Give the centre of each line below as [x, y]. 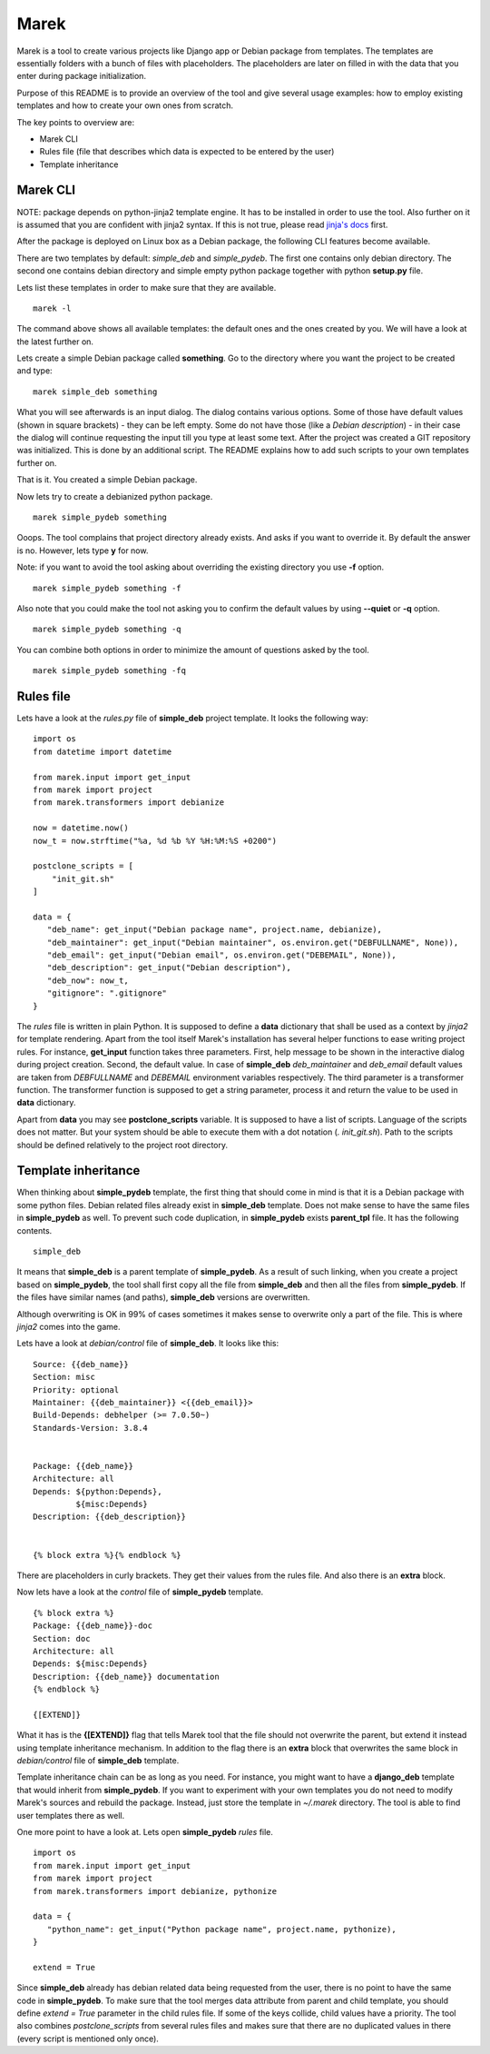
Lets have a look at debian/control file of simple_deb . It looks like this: [148, 1344]
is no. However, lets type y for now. [83, 551]
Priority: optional [76, 1389]
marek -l [52, 308]
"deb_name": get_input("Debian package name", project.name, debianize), [215, 930]
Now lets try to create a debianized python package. [115, 496]
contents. [34, 1230]
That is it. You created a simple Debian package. [107, 480]
